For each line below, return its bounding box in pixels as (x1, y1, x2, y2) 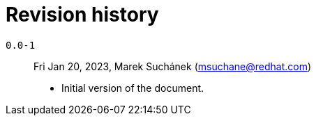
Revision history (6, 3, 159, 26)
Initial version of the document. (61, 81, 204, 94)
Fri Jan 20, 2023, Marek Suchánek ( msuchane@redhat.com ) (33, 60, 312, 72)
